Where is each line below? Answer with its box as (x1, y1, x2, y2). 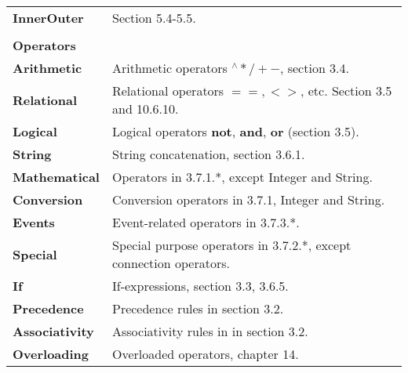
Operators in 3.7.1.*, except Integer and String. (111, 168, 373, 186)
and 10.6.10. (111, 100, 179, 118)
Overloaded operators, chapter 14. (111, 345, 299, 363)
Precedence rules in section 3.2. (111, 299, 284, 317)
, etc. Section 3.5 (300, 81, 392, 100)
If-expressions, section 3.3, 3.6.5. (111, 277, 289, 295)
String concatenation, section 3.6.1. (111, 145, 305, 163)
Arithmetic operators (111, 59, 228, 77)
